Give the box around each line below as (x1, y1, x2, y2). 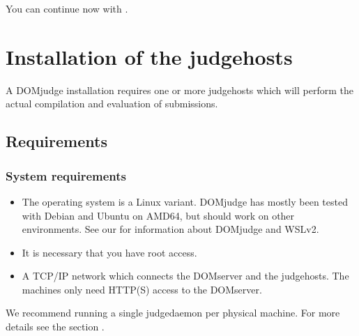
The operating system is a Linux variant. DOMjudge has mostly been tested (22, 194, 348, 208)
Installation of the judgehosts (6, 42, 293, 70)
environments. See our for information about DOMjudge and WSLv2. (22, 222, 319, 236)
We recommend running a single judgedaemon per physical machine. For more (6, 305, 340, 320)
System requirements (6, 167, 126, 184)
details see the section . (6, 319, 105, 334)
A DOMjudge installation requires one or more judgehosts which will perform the (6, 82, 353, 97)
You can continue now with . (6, 1, 128, 15)
